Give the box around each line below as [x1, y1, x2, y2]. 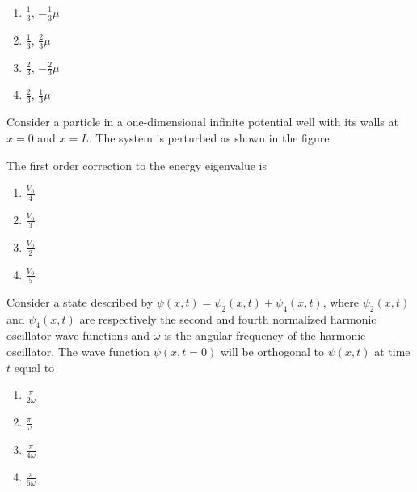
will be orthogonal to [220, 343, 324, 360]
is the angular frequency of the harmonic [164, 327, 366, 344]
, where [322, 293, 360, 310]
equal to [14, 358, 55, 375]
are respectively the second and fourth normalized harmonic [79, 310, 377, 327]
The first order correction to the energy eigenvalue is [6, 156, 267, 173]
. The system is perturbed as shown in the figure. [88, 129, 333, 146]
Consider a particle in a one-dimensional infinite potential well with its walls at [6, 113, 398, 130]
